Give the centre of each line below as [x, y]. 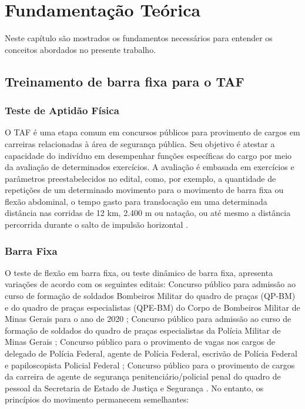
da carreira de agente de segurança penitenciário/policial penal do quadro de [143, 376]
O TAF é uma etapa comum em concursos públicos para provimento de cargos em [152, 132]
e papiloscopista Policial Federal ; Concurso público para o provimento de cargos [150, 365]
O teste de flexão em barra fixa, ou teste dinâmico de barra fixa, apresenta [139, 272]
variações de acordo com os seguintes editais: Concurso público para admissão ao [150, 284]
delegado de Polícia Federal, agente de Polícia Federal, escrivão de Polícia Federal [151, 353]
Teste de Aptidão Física [62, 110]
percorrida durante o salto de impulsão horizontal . [96, 225]
